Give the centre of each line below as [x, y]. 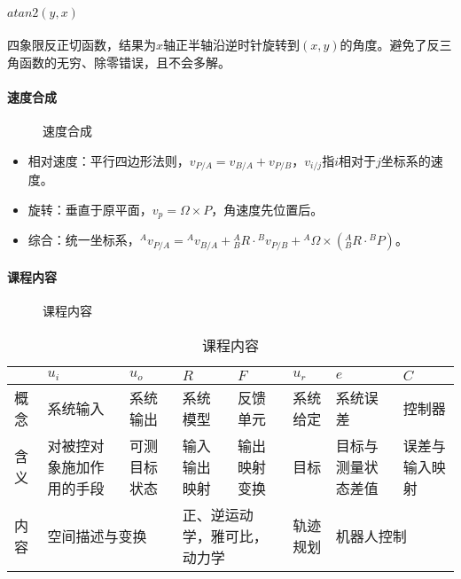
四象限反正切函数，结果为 [82, 45]
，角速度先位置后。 [267, 209]
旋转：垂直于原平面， [90, 209]
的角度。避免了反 [390, 45]
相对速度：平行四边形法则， [109, 160]
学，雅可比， [225, 536]
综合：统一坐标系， [84, 240]
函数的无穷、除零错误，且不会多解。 [125, 62]
